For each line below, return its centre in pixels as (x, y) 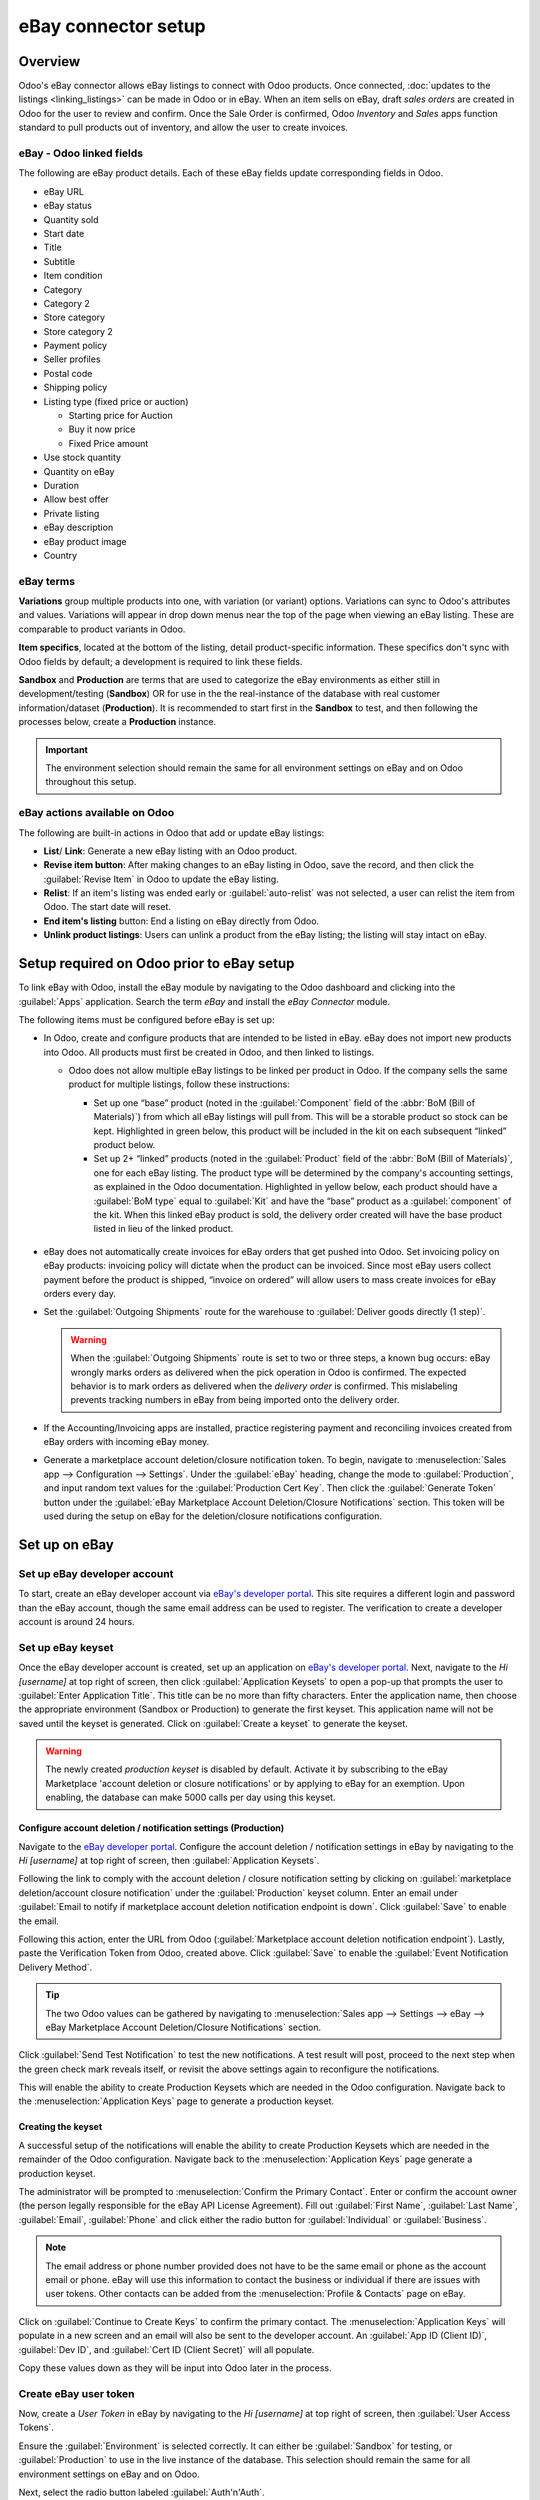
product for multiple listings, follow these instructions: (179, 1084)
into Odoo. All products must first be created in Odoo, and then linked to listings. (209, 1052)
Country (60, 555)
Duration (61, 485)
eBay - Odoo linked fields (81, 153)
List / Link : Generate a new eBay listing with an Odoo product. (170, 851)
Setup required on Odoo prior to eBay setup (156, 963)
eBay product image (85, 541)
